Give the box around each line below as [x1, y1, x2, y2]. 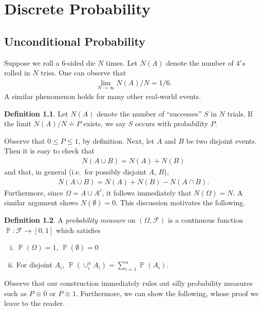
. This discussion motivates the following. [116, 197, 246, 208]
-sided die [65, 57, 96, 68]
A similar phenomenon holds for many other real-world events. [4, 91, 201, 102]
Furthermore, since [4, 187, 63, 198]
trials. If [227, 108, 253, 119]
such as [4, 287, 27, 298]
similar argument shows [4, 197, 79, 208]
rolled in [4, 67, 30, 78]
